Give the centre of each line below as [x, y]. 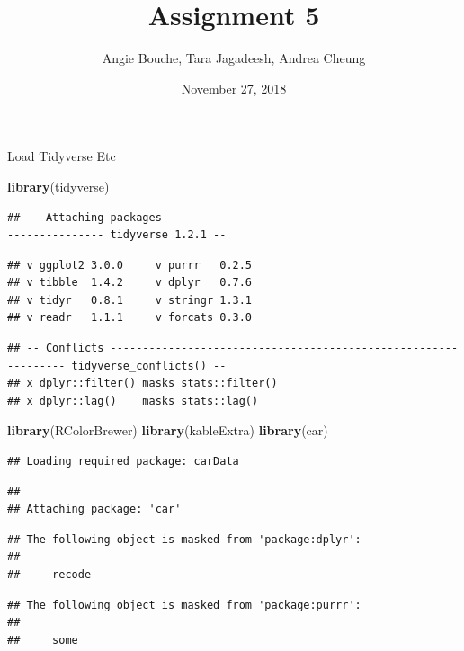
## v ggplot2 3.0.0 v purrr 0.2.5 [130, 265]
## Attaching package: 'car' [94, 509]
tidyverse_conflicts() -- [149, 366]
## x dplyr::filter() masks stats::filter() [143, 383]
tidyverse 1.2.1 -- [168, 235]
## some [43, 640]
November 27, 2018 [234, 88]
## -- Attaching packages [85, 217]
